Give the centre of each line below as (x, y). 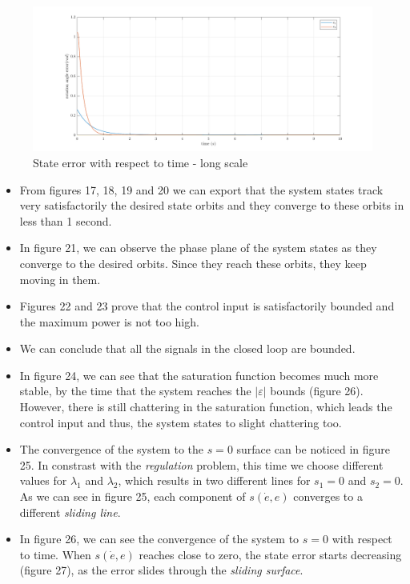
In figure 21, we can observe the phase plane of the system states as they (198, 248)
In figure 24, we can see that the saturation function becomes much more (199, 375)
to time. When (55, 554)
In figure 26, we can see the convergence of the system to (159, 539)
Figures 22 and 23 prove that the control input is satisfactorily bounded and (207, 306)
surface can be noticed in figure (314, 449)
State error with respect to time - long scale (141, 162)
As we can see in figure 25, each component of (133, 496)
